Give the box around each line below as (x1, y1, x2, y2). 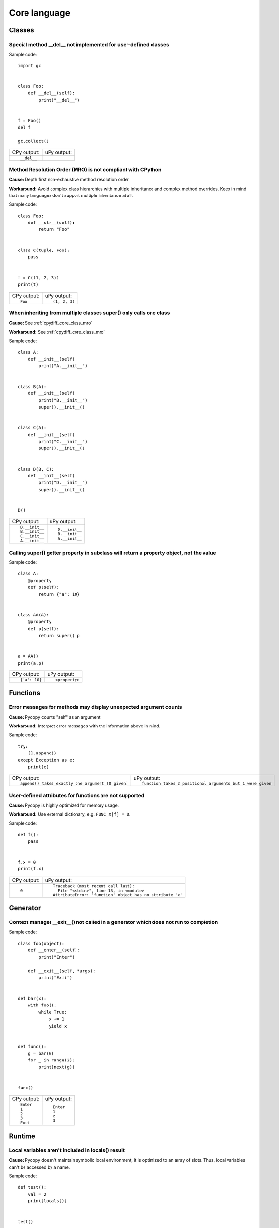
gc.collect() (18, 139, 49, 144)
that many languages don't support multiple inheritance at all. (9, 192, 133, 198)
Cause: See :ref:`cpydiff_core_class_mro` (9, 320, 93, 326)
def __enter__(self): (27, 948, 80, 953)
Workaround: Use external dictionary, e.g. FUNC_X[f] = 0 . (9, 811, 131, 817)
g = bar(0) (27, 1051, 54, 1056)
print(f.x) (18, 866, 44, 872)
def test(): (18, 1184, 47, 1190)
